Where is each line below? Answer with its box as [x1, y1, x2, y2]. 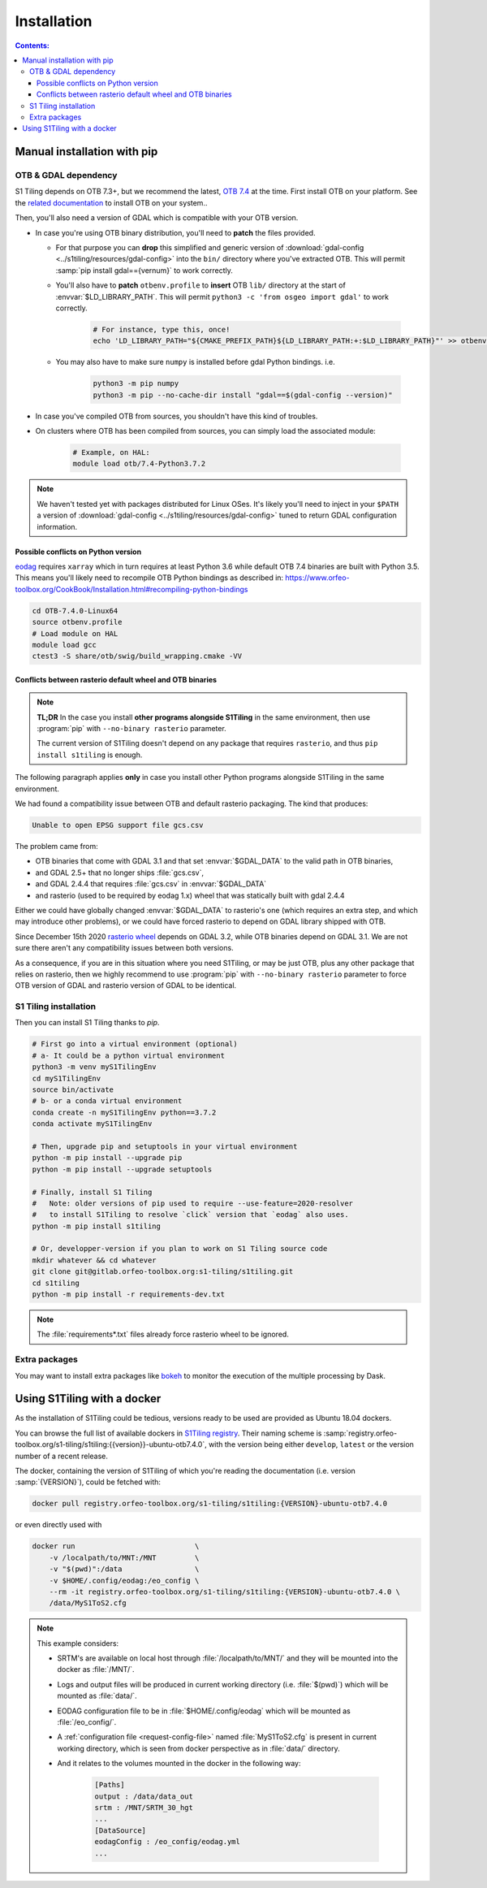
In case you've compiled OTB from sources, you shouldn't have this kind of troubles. [35, 411, 318, 421]
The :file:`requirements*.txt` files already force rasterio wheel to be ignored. [37, 1329, 290, 1340]
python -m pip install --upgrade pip [32, 1154, 183, 1163]
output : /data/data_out [94, 1791, 194, 1801]
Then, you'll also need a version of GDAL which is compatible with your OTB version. [15, 213, 299, 223]
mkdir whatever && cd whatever [32, 1255, 157, 1265]
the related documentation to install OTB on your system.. [15, 197, 208, 207]
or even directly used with [15, 1520, 102, 1530]
